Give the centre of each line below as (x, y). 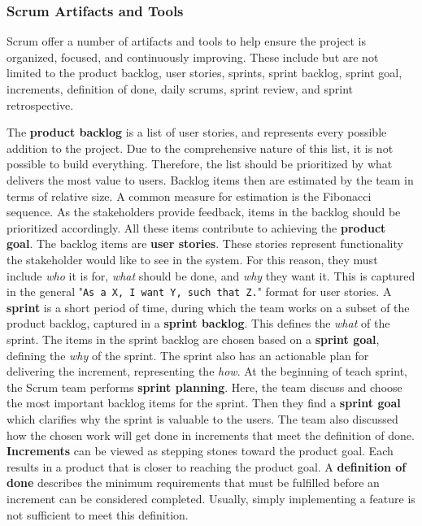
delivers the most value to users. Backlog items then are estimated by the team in (210, 179)
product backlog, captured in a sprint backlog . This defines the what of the (198, 323)
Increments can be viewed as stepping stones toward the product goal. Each (200, 451)
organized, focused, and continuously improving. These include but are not (193, 57)
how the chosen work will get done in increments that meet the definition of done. (211, 435)
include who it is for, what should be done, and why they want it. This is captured (211, 275)
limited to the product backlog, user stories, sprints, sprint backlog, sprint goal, (204, 73)
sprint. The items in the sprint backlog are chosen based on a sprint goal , (193, 339)
